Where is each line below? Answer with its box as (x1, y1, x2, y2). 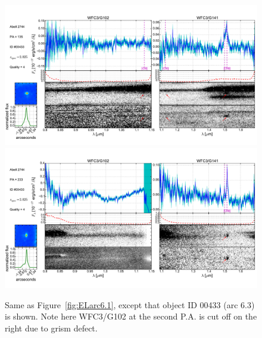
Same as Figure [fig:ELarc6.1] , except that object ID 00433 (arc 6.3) (5, 298, 255, 311)
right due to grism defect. (5, 321, 98, 334)
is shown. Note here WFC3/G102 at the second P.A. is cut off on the (5, 310, 257, 323)
